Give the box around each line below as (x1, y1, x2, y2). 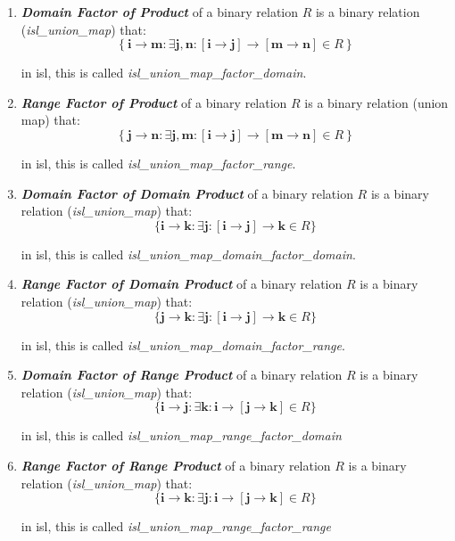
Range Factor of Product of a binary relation (21, 93, 287, 111)
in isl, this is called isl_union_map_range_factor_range (21, 517, 331, 536)
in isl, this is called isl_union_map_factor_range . (21, 153, 296, 172)
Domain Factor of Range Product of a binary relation (21, 365, 343, 384)
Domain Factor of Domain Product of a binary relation (21, 184, 353, 202)
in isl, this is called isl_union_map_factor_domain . (21, 63, 307, 82)
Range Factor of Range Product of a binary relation (21, 455, 331, 474)
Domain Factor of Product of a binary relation (21, 3, 299, 20)
